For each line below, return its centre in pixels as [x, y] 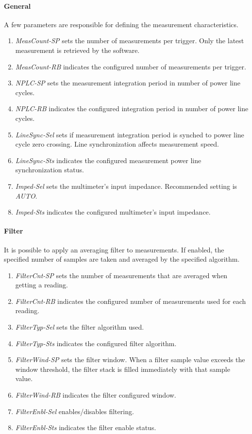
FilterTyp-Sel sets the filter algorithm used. [80, 327]
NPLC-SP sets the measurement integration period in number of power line [128, 83]
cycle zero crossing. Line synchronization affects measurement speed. [117, 144]
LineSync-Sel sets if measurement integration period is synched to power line [130, 134]
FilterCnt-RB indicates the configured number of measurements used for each [131, 301]
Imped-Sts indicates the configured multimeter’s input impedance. [113, 212]
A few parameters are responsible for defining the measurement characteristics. [121, 24]
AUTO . [26, 195]
